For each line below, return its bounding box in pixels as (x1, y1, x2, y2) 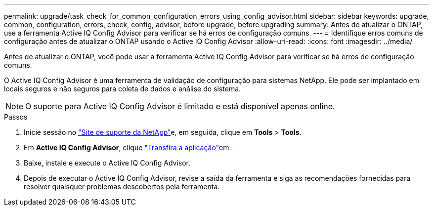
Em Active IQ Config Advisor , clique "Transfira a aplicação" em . (24, 143, 233, 152)
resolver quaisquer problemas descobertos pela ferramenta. (24, 182, 220, 191)
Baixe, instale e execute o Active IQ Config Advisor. (24, 159, 190, 167)
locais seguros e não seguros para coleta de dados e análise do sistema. (4, 84, 241, 93)
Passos (4, 113, 28, 121)
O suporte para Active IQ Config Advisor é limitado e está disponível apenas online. (25, 101, 335, 111)
